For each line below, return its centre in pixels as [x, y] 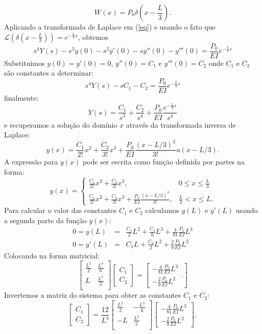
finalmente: [21, 97]
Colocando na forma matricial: [52, 255]
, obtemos [93, 37]
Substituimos [25, 63]
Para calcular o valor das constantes [61, 210]
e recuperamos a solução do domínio [61, 124]
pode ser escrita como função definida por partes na [163, 162]
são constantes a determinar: [49, 73]
